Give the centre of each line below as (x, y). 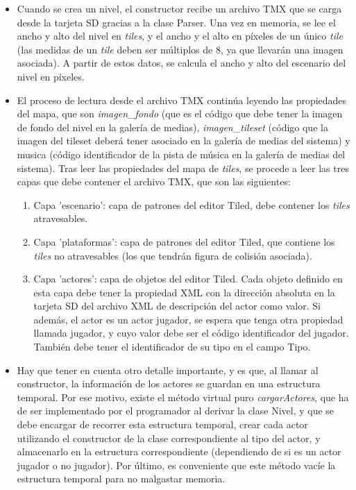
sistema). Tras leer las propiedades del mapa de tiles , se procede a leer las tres (183, 168)
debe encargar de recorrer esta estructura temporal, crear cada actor (162, 424)
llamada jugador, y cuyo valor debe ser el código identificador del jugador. (191, 333)
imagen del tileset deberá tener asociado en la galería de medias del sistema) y (184, 141)
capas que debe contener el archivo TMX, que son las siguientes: (154, 181)
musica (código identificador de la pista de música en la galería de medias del (181, 154)
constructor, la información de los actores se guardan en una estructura (169, 383)
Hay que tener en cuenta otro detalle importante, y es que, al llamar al (168, 370)
